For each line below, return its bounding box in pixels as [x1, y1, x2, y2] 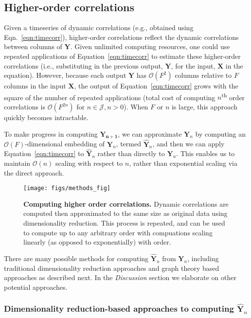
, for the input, [171, 60, 215, 71]
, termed [116, 139, 141, 149]
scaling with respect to [55, 158, 123, 168]
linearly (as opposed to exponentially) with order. [23, 237, 171, 247]
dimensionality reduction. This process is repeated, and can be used [23, 218, 225, 228]
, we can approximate [118, 128, 182, 139]
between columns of [4, 41, 62, 52]
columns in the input [4, 81, 66, 91]
